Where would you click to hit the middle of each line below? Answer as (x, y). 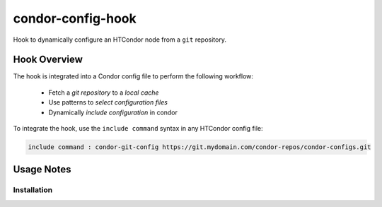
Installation (33, 190)
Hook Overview (48, 60)
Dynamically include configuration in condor (113, 112)
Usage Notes (42, 170)
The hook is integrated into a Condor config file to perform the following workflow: (133, 76)
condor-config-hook (75, 18)
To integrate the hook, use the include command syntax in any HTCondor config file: (138, 129)
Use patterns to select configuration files (108, 102)
